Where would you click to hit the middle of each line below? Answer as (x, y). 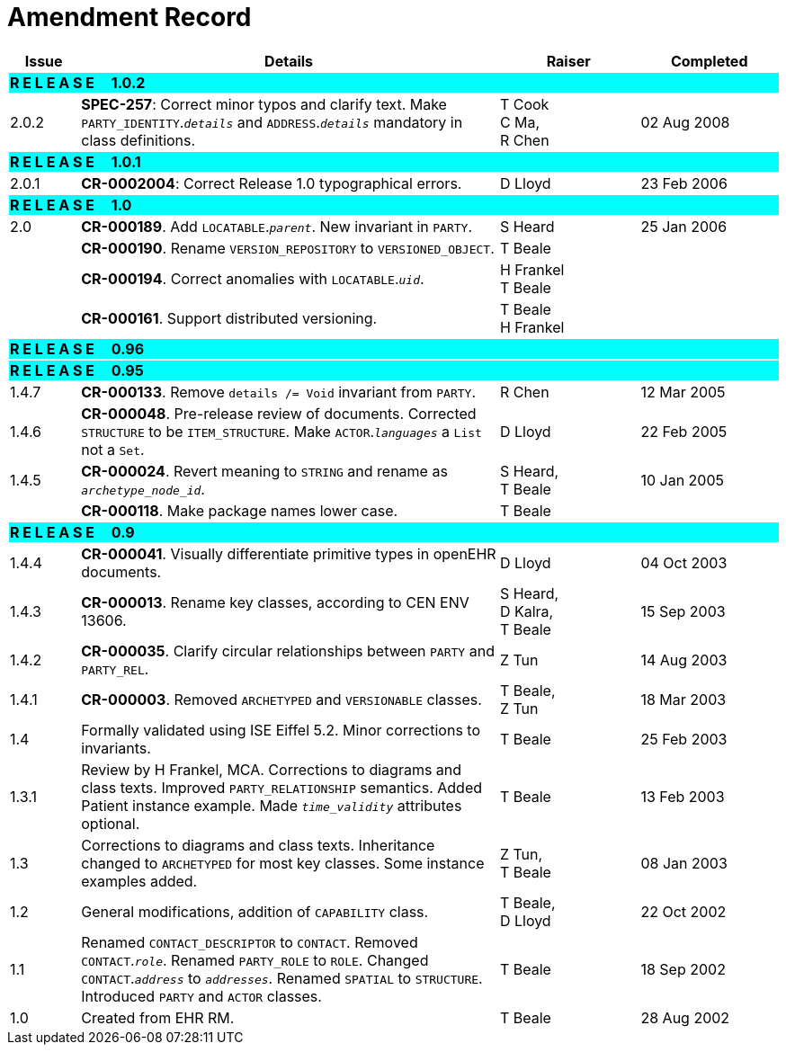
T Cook (524, 104)
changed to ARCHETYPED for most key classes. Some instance (283, 863)
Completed (709, 61)
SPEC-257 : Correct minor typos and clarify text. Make (264, 104)
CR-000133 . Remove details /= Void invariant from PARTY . (278, 392)
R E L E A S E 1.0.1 (76, 161)
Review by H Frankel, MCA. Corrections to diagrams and (272, 769)
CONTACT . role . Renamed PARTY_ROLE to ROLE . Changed (255, 960)
